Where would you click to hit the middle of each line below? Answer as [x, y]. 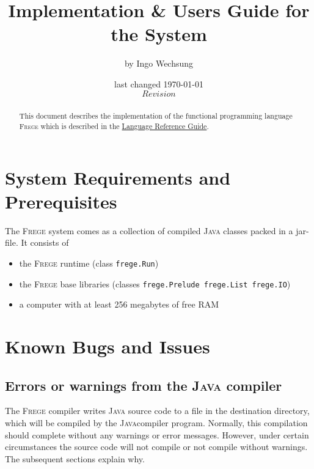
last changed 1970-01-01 [159, 83]
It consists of [45, 242]
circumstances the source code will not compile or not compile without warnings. [156, 447]
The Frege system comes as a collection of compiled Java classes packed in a [149, 230]
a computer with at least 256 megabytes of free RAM [119, 304]
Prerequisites [61, 201]
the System [159, 34]
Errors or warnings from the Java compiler [144, 385]
